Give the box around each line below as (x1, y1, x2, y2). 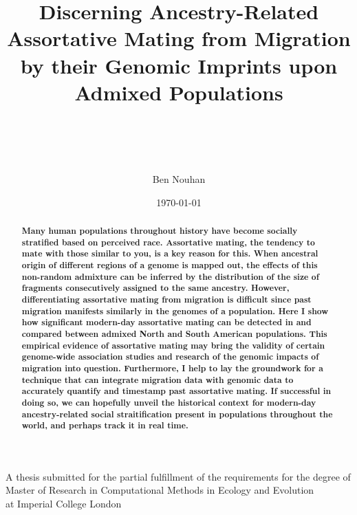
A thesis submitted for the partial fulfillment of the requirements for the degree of (6, 469, 351, 483)
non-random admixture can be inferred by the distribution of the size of (21, 270, 319, 283)
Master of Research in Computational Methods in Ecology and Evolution (6, 483, 314, 497)
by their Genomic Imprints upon (20, 51, 338, 79)
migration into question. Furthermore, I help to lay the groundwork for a (21, 362, 323, 374)
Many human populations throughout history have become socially (21, 225, 298, 237)
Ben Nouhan (152, 172, 206, 186)
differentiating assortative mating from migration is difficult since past (21, 293, 312, 305)
